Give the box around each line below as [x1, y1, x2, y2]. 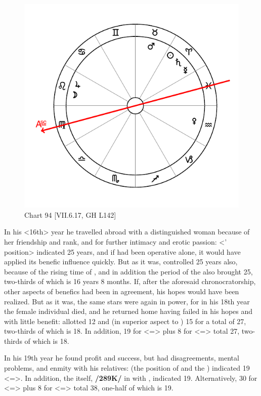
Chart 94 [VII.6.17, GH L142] [24, 209, 116, 220]
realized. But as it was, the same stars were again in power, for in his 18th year [4, 296, 250, 306]
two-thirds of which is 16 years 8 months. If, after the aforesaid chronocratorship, [4, 276, 256, 287]
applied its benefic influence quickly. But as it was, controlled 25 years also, [4, 256, 238, 267]
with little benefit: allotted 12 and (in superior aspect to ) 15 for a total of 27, [4, 315, 246, 326]
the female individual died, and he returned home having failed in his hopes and [4, 306, 253, 316]
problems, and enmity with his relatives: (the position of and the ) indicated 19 [4, 363, 250, 373]
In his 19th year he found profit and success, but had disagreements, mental [4, 352, 239, 363]
